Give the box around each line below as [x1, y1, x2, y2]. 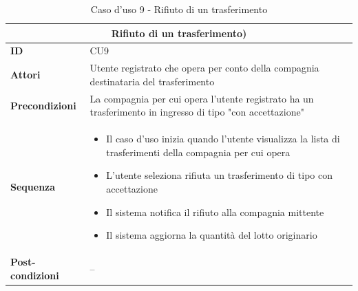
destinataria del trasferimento [89, 74, 215, 88]
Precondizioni [10, 98, 76, 112]
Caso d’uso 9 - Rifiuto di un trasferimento [90, 2, 268, 16]
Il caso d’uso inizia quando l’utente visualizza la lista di [106, 131, 340, 146]
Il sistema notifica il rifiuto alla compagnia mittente [106, 204, 324, 219]
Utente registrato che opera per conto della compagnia [89, 61, 319, 75]
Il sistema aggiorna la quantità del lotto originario [106, 228, 317, 242]
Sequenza [10, 180, 56, 194]
